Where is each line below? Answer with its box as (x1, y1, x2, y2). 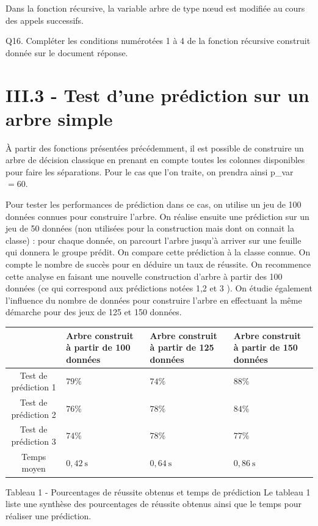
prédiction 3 (11, 435, 56, 447)
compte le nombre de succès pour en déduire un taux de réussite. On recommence (5, 258, 311, 271)
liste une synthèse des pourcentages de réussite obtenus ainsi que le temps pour (5, 497, 302, 510)
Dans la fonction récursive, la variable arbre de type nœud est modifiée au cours (5, 2, 305, 14)
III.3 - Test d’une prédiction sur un (5, 82, 309, 107)
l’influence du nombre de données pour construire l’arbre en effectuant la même (5, 293, 302, 306)
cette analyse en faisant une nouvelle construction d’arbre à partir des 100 (5, 269, 283, 282)
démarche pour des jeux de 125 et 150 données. (5, 305, 182, 318)
